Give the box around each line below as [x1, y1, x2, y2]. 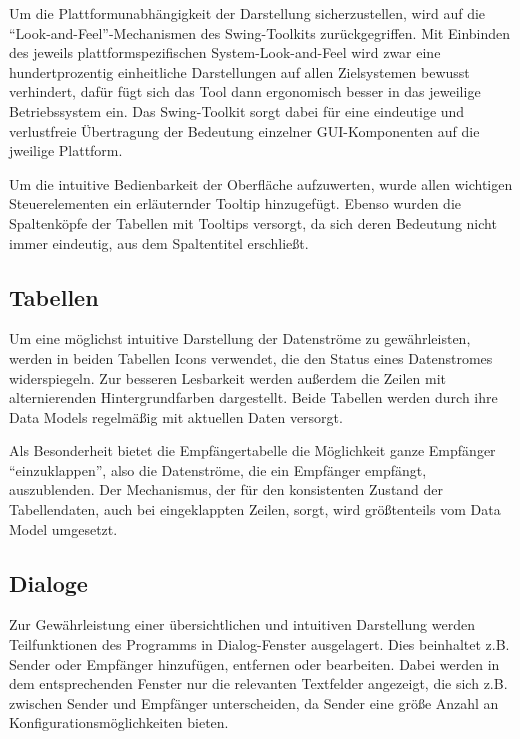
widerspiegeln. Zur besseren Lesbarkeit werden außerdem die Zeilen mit [9, 367, 447, 388]
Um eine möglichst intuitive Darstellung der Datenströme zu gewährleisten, [9, 328, 471, 349]
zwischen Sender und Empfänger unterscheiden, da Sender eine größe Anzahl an [9, 692, 499, 713]
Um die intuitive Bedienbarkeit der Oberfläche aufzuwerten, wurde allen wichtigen [9, 173, 513, 194]
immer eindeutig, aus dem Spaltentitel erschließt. [9, 232, 309, 253]
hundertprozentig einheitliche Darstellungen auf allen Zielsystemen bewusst [9, 61, 470, 82]
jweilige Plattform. [9, 140, 123, 161]
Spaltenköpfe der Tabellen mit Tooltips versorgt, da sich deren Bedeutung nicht [9, 212, 497, 233]
